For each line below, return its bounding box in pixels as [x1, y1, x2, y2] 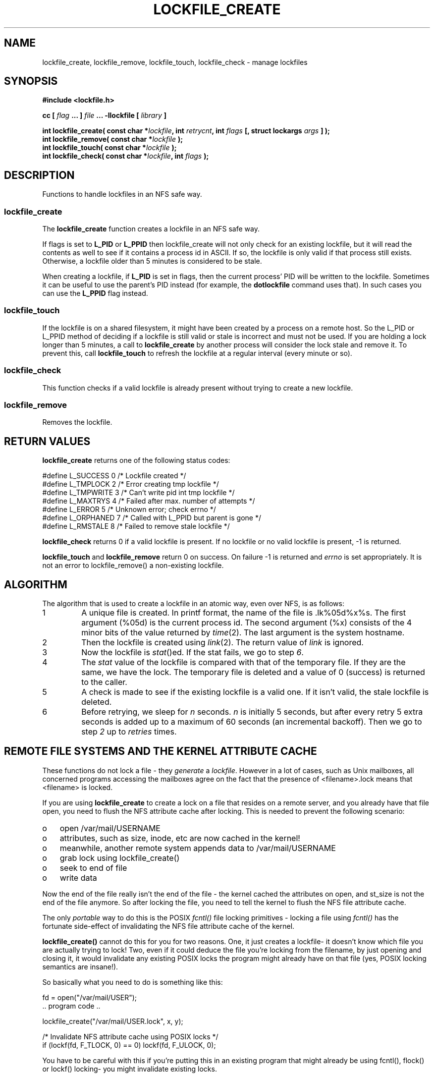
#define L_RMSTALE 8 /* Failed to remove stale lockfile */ [42, 522, 230, 531]
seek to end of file [59, 862, 127, 873]
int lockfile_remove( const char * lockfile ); [42, 135, 183, 144]
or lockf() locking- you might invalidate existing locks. [42, 1064, 217, 1073]
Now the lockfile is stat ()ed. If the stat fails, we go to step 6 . [81, 647, 304, 657]
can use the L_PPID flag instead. [42, 289, 148, 298]
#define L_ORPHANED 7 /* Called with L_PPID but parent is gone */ [42, 513, 261, 522]
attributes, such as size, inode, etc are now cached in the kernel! [59, 833, 300, 843]
